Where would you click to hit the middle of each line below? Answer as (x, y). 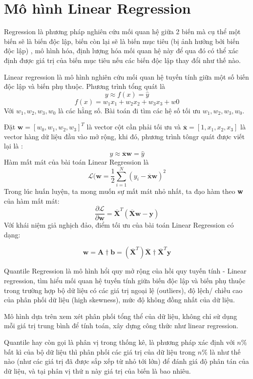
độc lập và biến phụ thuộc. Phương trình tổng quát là (85, 86)
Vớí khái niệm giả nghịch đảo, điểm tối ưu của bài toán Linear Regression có (119, 225)
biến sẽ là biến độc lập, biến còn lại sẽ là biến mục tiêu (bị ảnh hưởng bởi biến (122, 41)
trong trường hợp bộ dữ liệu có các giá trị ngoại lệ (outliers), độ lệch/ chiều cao (123, 290)
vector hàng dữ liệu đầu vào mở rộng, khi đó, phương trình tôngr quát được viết (124, 136)
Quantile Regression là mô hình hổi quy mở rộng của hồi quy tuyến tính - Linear (125, 271)
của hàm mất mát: (32, 200)
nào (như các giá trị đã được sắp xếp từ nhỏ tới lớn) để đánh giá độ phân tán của (126, 361)
